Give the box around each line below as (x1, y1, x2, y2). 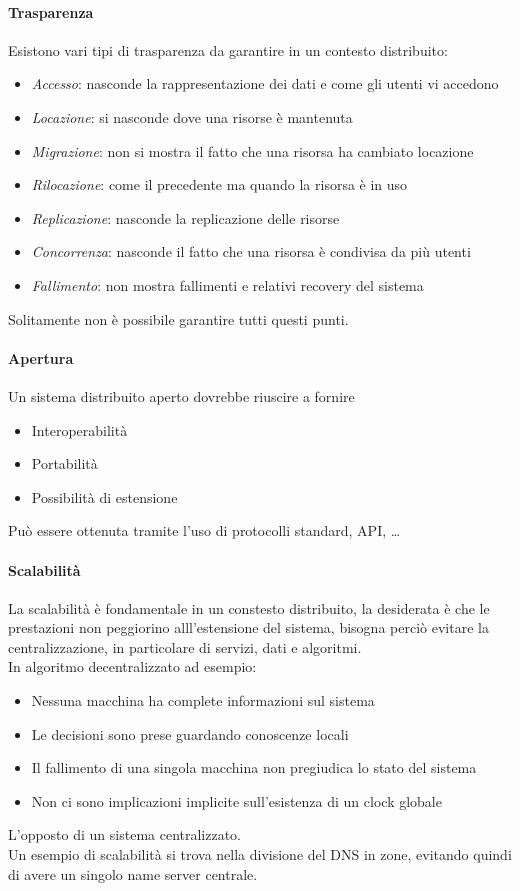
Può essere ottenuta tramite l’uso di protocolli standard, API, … (8, 520, 401, 541)
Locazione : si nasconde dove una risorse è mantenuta (31, 106, 353, 127)
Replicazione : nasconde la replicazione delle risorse (31, 207, 340, 228)
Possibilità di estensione (31, 486, 178, 507)
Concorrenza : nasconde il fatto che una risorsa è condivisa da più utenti (31, 241, 471, 262)
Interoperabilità (31, 419, 128, 440)
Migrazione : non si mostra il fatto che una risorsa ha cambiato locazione (31, 140, 474, 161)
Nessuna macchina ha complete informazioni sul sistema (31, 690, 375, 711)
